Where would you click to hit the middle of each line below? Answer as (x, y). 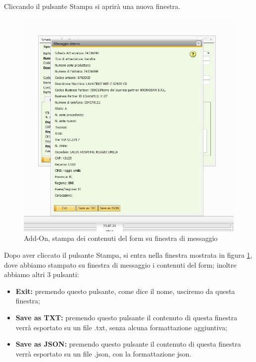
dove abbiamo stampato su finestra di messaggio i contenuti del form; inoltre (120, 264)
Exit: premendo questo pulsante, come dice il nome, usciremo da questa (125, 291)
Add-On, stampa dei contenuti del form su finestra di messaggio (121, 238)
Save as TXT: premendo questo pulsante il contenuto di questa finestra (127, 317)
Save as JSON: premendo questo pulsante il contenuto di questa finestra (128, 344)
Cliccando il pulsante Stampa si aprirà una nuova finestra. (92, 6)
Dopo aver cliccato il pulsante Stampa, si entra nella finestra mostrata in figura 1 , (128, 254)
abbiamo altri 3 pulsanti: (42, 274)
